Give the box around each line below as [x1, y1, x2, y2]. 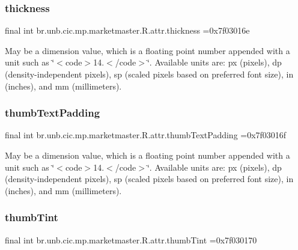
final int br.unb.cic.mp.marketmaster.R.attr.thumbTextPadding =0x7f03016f [5, 129, 287, 141]
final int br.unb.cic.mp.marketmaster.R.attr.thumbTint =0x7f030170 [5, 233, 257, 246]
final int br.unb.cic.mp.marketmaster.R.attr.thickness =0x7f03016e [5, 24, 250, 37]
